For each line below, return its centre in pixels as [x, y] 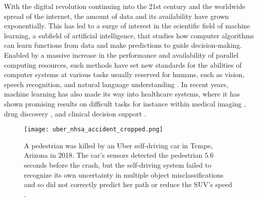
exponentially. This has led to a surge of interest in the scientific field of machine [127, 26]
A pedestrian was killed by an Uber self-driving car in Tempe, [119, 145]
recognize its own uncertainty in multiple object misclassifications [124, 174]
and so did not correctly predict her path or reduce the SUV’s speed [128, 184]
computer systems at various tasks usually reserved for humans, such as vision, [124, 74]
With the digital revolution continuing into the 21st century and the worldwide [125, 6]
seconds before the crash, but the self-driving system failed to [118, 164]
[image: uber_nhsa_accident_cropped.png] [94, 130]
